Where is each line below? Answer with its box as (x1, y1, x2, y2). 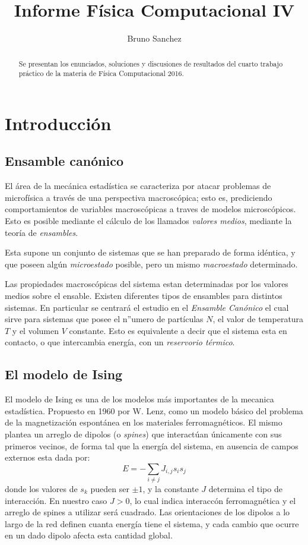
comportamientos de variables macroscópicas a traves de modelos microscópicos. (5, 203, 296, 215)
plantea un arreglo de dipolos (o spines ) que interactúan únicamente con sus (5, 427, 282, 440)
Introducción (5, 111, 112, 135)
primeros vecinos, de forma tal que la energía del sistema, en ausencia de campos (5, 439, 299, 452)
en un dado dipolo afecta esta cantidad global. (5, 529, 173, 541)
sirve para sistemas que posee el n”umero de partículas (5, 313, 204, 325)
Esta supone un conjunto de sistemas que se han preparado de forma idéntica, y (5, 246, 296, 259)
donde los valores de (5, 483, 78, 495)
